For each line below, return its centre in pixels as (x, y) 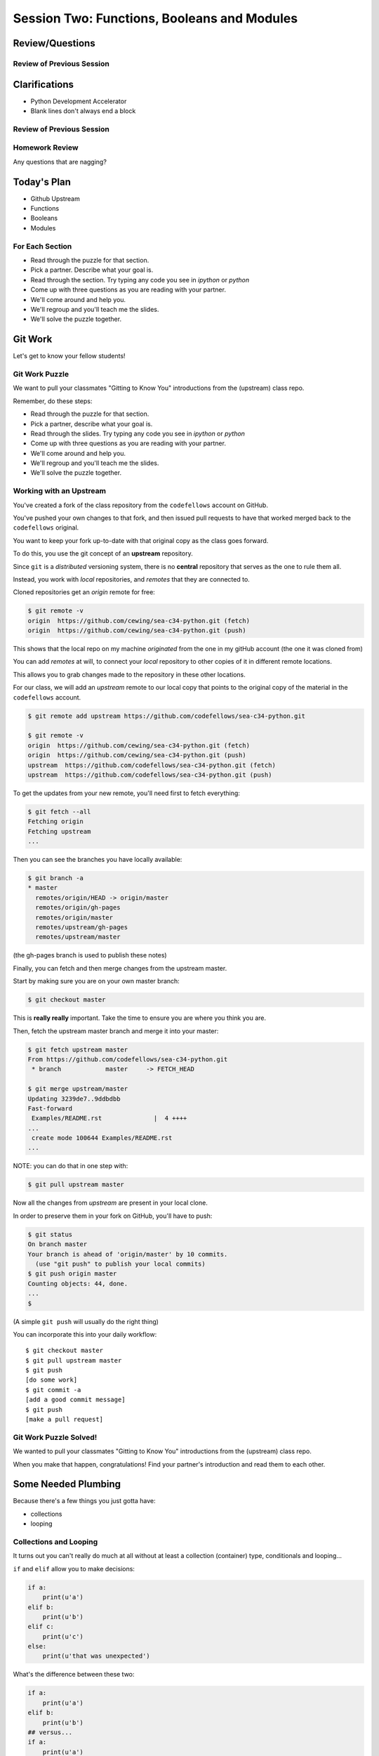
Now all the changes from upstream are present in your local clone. (111, 1203)
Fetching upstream (59, 831)
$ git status (50, 1234)
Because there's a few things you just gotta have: (84, 1501)
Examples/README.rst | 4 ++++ (109, 1118)
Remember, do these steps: (53, 401)
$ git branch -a (56, 878)
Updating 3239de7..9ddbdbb (74, 1099)
